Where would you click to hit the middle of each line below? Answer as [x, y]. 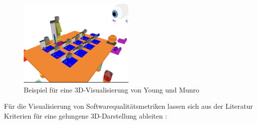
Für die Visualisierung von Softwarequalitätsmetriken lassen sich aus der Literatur [128, 106]
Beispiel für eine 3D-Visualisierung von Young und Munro [112, 89]
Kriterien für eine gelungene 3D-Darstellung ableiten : [86, 115]
